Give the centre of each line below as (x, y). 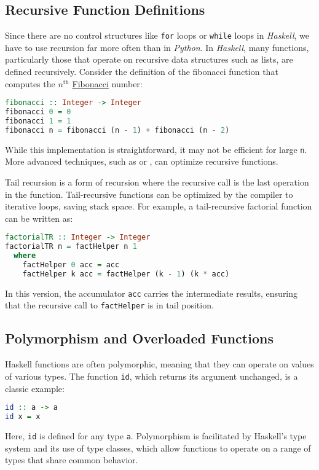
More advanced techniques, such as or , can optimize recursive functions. (142, 161)
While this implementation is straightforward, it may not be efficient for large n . (156, 149)
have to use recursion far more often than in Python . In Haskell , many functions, (157, 47)
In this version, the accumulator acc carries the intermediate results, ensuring (152, 293)
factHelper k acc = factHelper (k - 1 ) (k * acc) (126, 274)
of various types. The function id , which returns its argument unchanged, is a (152, 376)
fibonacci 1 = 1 (38, 121)
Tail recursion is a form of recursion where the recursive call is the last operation (157, 182)
